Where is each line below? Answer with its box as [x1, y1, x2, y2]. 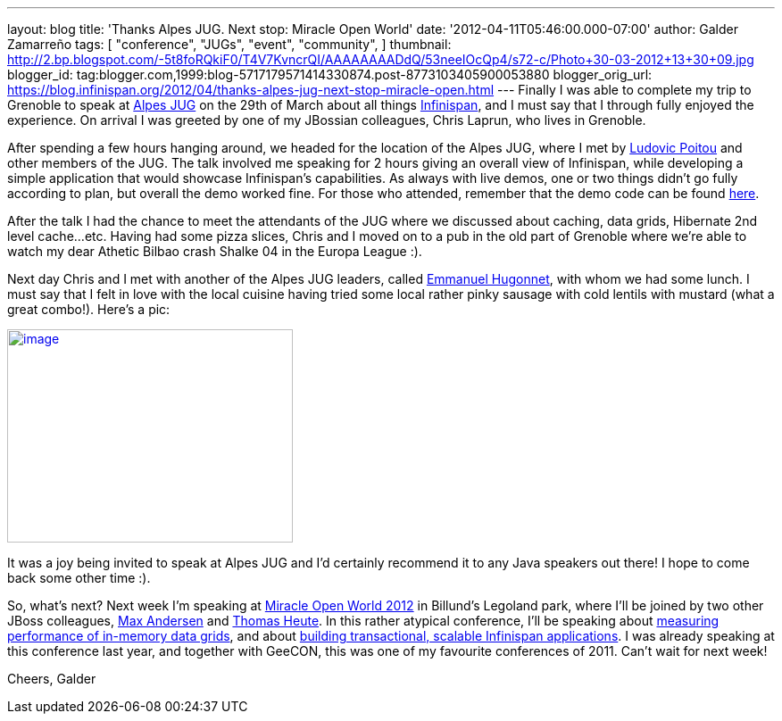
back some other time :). [7, 570, 151, 585]
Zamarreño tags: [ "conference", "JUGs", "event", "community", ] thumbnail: [7, 37, 452, 52]
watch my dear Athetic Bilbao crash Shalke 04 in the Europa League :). [7, 244, 422, 259]
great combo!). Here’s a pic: [7, 302, 171, 317]
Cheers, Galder [7, 671, 96, 686]
